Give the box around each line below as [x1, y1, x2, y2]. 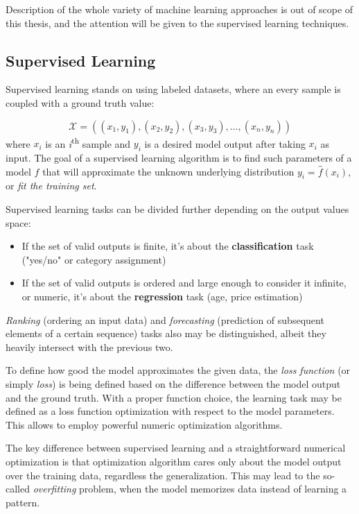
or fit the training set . [6, 178, 97, 193]
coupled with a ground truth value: [6, 95, 155, 110]
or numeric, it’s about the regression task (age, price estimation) [21, 289, 303, 303]
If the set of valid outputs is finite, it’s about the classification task [21, 239, 314, 253]
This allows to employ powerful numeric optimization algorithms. [6, 417, 283, 431]
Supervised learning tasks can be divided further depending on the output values [6, 202, 349, 216]
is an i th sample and [45, 134, 131, 151]
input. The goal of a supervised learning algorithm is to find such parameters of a [6, 151, 352, 165]
